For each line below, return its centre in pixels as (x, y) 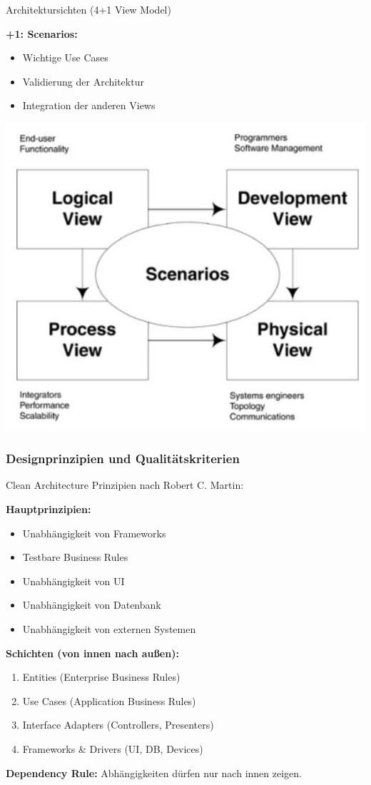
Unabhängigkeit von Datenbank (92, 605)
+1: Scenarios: (42, 33)
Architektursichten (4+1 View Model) (88, 9)
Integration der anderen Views (89, 105)
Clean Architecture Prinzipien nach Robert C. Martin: (125, 485)
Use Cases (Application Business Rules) (109, 700)
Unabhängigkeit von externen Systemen (109, 628)
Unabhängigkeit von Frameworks (94, 533)
